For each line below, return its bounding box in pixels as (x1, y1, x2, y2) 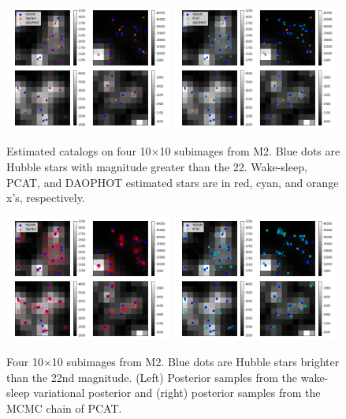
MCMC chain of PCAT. (6, 399, 122, 416)
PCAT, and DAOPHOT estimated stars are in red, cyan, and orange (6, 174, 339, 190)
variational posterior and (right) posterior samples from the (33, 384, 321, 401)
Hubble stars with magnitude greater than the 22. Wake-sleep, (6, 159, 307, 174)
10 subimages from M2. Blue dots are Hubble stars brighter (51, 354, 340, 370)
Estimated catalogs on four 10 (6, 143, 151, 159)
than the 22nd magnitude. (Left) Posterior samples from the (6, 368, 298, 385)
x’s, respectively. (6, 189, 85, 206)
